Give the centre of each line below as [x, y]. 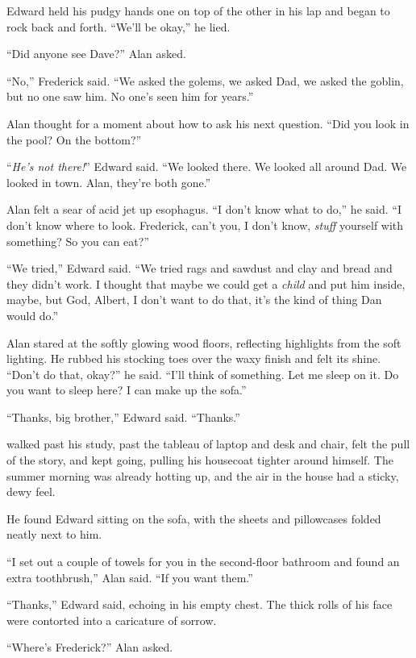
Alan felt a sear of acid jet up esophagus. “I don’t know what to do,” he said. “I [204, 209]
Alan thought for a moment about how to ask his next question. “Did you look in [208, 123]
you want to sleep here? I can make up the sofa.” [127, 390]
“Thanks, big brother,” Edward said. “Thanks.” [123, 416]
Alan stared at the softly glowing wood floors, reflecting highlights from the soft [204, 342]
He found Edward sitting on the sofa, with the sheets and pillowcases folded [194, 518]
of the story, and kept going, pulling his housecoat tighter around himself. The [200, 460]
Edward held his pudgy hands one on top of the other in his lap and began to [198, 10]
